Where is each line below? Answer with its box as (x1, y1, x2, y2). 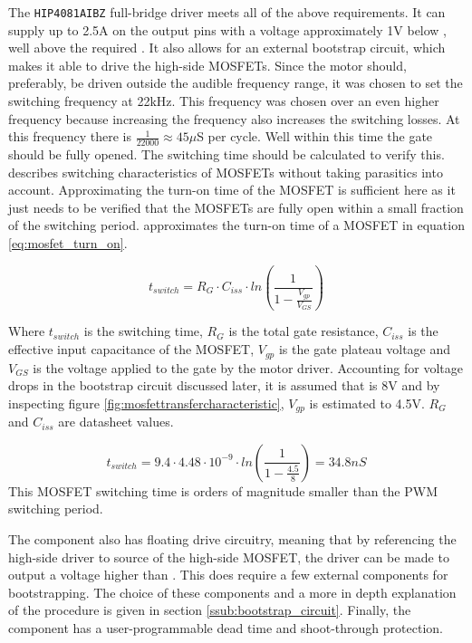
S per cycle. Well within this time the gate (197, 127, 433, 146)
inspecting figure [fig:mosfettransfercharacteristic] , (8, 393, 284, 412)
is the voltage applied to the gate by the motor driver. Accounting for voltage (33, 358, 464, 377)
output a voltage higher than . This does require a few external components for (8, 565, 448, 584)
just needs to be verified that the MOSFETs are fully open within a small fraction (8, 197, 464, 216)
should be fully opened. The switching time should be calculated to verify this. (8, 145, 445, 164)
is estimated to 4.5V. (309, 393, 425, 412)
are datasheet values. (58, 412, 174, 431)
